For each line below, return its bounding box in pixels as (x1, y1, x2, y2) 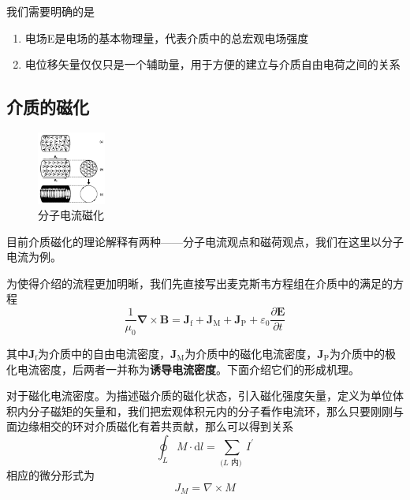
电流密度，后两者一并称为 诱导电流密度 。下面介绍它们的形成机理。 (17, 360, 360, 377)
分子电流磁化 (38, 207, 104, 223)
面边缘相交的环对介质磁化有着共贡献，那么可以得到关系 (6, 418, 293, 435)
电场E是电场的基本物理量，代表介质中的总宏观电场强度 (24, 29, 309, 46)
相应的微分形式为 (6, 467, 95, 483)
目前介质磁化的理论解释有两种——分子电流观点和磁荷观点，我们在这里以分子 (6, 233, 404, 249)
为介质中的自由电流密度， (38, 345, 171, 361)
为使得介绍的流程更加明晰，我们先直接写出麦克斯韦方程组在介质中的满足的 (6, 274, 393, 291)
